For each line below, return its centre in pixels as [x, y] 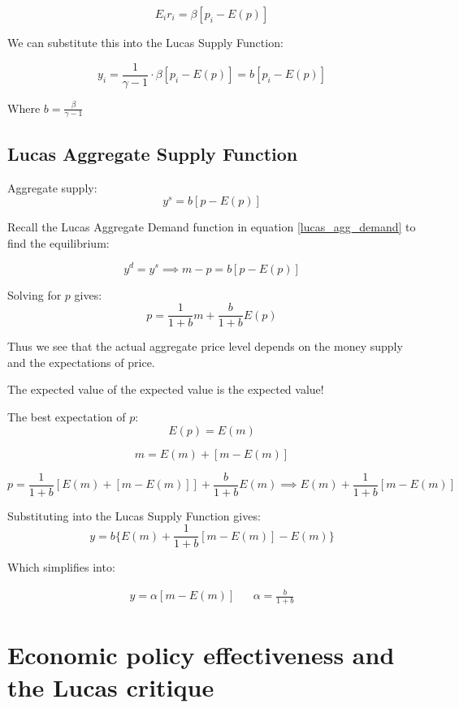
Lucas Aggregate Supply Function [153, 153]
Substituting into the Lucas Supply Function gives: [134, 515]
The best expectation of [67, 416]
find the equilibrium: [58, 242]
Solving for [35, 294]
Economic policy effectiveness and [201, 655]
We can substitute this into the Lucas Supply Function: [145, 42]
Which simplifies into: [61, 567]
